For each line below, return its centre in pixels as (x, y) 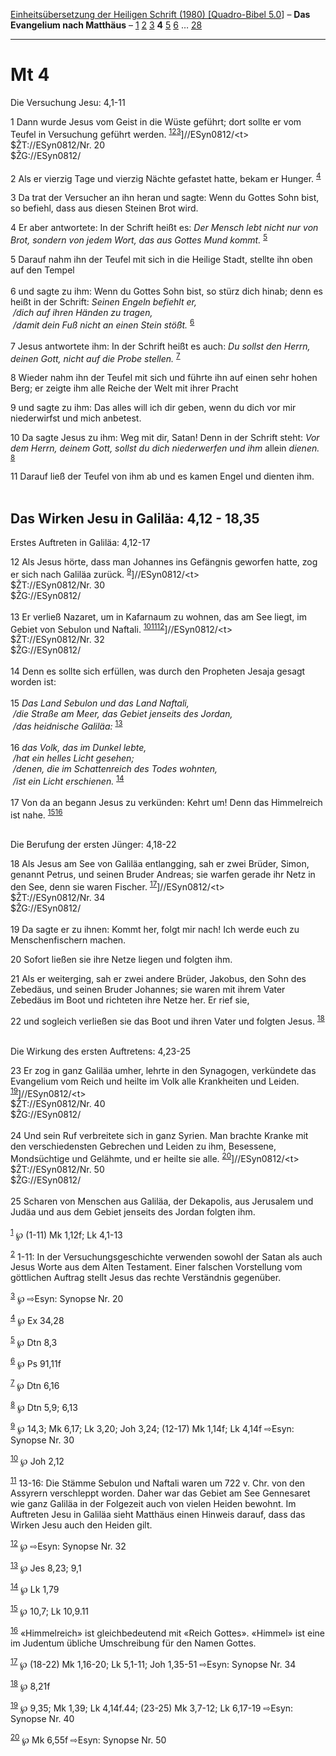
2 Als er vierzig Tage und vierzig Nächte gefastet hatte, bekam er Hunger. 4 (166, 177)
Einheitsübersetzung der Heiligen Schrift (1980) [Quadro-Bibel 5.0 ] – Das (160, 14)
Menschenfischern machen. (68, 940)
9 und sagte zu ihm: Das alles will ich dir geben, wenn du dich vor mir (153, 408)
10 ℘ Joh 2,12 (37, 1460)
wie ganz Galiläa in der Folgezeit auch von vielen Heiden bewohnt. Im (153, 1504)
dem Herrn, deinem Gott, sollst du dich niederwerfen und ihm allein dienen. (165, 448)
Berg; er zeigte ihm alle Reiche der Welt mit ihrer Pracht (124, 388)
